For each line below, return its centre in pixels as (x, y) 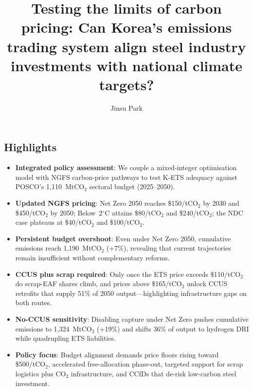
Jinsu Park (126, 107)
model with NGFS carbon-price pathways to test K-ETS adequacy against (126, 177)
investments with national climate (126, 65)
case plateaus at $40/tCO (54, 222)
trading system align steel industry (126, 46)
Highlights (30, 147)
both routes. (34, 302)
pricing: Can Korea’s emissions (126, 27)
